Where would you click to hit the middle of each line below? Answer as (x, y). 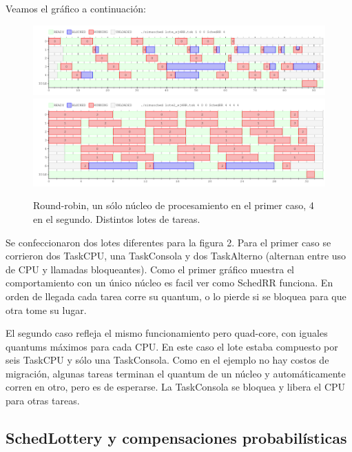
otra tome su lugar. (46, 309)
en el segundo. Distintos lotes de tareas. (117, 218)
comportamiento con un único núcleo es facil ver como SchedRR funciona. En (169, 283)
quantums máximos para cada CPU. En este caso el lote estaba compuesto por (172, 346)
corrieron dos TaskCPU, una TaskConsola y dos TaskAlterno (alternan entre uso (176, 256)
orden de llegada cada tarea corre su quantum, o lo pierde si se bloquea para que (176, 296)
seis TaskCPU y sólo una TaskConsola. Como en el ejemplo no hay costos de (167, 360)
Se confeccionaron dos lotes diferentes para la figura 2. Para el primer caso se (168, 242)
